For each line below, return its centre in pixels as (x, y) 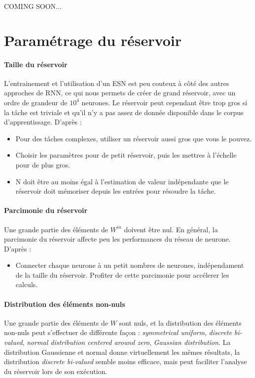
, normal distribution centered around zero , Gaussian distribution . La (127, 342)
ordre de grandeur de (36, 102)
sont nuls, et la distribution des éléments (180, 322)
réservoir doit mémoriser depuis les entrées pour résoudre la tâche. (116, 191)
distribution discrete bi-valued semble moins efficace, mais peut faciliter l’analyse (126, 361)
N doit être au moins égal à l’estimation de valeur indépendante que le (122, 181)
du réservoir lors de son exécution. (56, 371)
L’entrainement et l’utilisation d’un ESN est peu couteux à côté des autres (117, 83)
